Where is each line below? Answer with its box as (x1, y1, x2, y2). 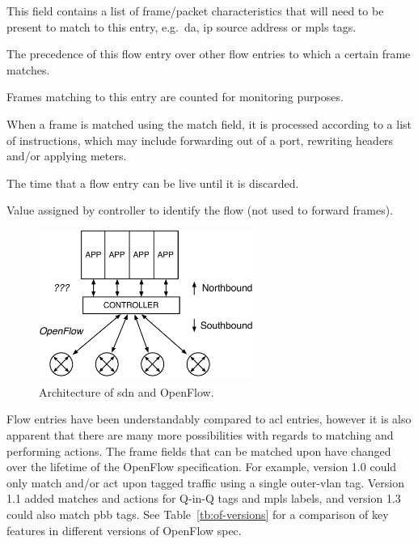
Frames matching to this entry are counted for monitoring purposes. (6, 88, 344, 105)
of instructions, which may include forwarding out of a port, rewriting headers (6, 131, 394, 148)
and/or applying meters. (6, 147, 127, 164)
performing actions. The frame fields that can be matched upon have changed (6, 442, 391, 459)
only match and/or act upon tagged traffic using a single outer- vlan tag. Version (6, 474, 404, 491)
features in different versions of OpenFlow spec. (6, 521, 242, 538)
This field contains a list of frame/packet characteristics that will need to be (6, 2, 384, 19)
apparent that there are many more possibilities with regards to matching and (6, 426, 394, 443)
